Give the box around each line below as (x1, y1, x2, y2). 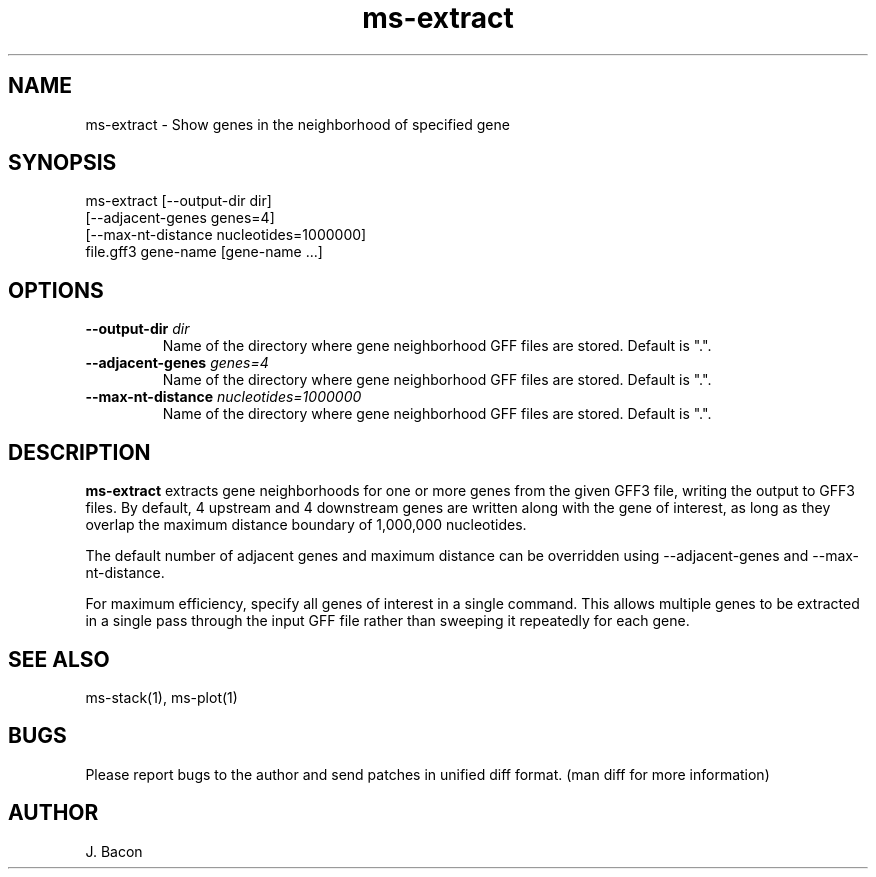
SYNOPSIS (8, 150, 117, 176)
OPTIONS (8, 277, 104, 303)
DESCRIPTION (8, 439, 151, 465)
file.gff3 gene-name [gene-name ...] (85, 243, 323, 261)
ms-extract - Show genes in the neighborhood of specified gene (85, 115, 510, 133)
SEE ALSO (8, 646, 110, 672)
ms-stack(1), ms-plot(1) (85, 688, 238, 706)
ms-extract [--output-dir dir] (85, 192, 272, 210)
